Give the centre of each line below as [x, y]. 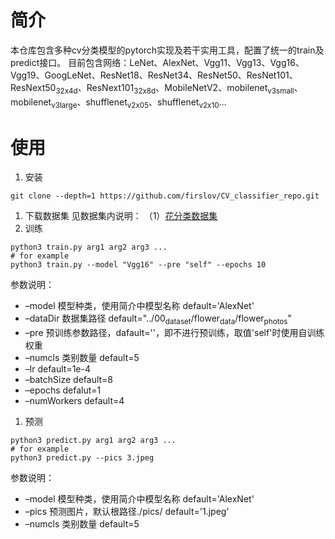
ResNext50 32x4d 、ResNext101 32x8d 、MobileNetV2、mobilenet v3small [152, 88]
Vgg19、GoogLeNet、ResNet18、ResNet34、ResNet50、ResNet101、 [154, 75]
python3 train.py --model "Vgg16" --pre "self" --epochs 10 [138, 265]
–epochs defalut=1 [63, 390]
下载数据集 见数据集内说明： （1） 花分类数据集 [121, 216]
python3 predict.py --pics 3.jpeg [82, 458]
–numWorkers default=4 [74, 401]
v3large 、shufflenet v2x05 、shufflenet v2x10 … [139, 103]
